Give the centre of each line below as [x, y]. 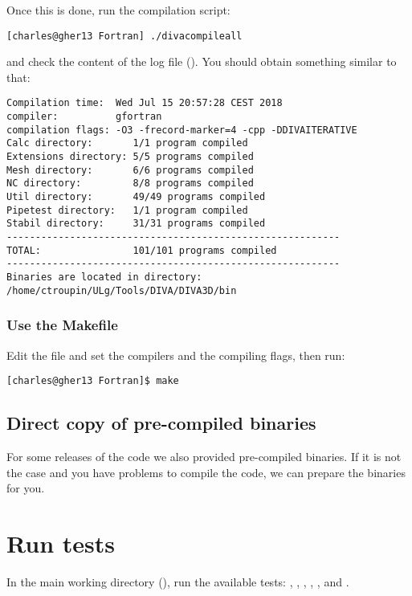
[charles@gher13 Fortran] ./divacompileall [124, 36]
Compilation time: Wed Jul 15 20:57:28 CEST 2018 [145, 103]
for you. [26, 488]
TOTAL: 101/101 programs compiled [142, 250]
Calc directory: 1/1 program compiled [127, 143]
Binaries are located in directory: [104, 277]
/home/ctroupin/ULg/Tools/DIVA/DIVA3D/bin [122, 290]
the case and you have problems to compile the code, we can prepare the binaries [206, 472]
